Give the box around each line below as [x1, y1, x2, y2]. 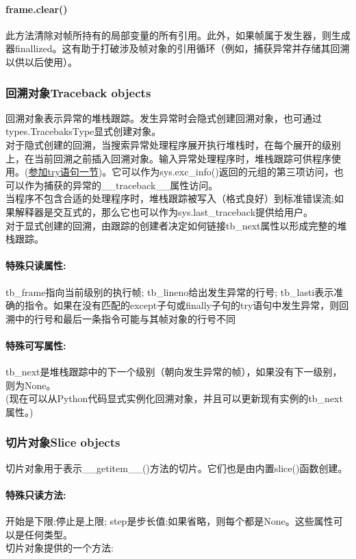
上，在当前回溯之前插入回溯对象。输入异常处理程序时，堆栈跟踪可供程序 [5, 151, 331, 165]
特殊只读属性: [5, 258, 66, 273]
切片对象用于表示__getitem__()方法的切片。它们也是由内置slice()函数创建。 [5, 460, 348, 475]
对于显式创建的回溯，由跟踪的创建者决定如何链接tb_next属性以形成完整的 [5, 218, 338, 232]
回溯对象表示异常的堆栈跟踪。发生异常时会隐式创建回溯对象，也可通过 [5, 110, 322, 125]
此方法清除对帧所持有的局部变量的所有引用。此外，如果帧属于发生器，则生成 [5, 27, 351, 42]
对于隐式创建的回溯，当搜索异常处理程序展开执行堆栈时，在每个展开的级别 [5, 137, 341, 151]
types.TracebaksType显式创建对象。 [5, 124, 162, 138]
